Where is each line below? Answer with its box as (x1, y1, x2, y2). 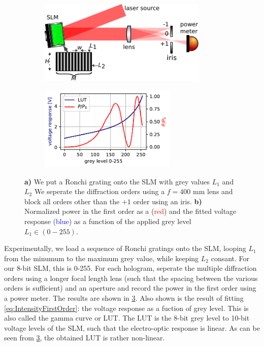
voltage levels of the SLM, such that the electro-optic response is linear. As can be (4, 322, 260, 333)
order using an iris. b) (133, 196, 202, 206)
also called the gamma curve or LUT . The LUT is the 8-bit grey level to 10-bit (4, 312, 250, 323)
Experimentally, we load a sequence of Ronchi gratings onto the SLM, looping (4, 243, 246, 254)
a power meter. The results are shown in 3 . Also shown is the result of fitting (4, 293, 244, 303)
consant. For (211, 253, 250, 263)
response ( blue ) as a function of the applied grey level (24, 215, 191, 226)
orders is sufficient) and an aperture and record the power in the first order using (4, 282, 256, 293)
